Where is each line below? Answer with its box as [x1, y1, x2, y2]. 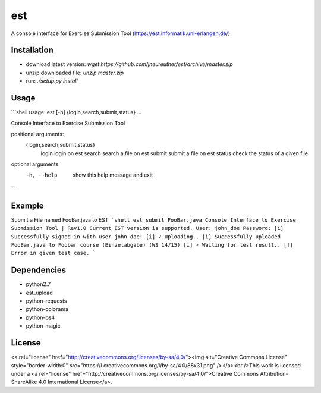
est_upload [26, 289, 53, 296]
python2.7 [26, 281, 51, 288]
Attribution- [260, 370, 288, 377]
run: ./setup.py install [26, 77, 78, 84]
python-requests [26, 297, 67, 304]
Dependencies [11, 265, 67, 275]
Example [11, 200, 44, 210]
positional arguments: [11, 130, 64, 137]
